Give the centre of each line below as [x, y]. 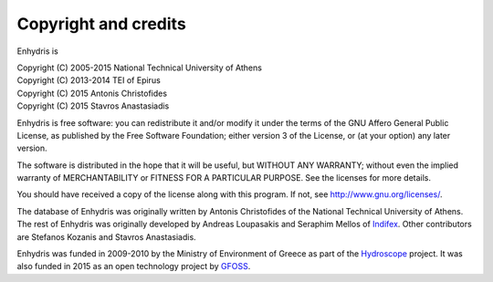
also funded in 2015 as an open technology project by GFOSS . [134, 266]
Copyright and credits [101, 24]
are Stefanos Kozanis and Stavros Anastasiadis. [106, 236]
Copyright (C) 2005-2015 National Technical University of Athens [139, 68]
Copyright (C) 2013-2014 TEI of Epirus [89, 80]
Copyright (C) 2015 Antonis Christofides [92, 93]
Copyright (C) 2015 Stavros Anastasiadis [93, 106]
